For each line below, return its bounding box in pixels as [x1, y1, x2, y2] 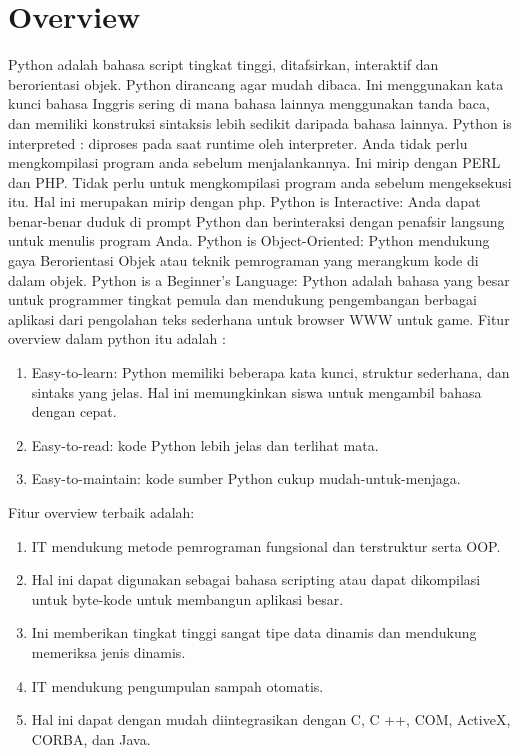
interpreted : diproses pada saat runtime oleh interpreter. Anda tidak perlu [8, 132, 468, 153]
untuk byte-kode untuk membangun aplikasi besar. [31, 588, 344, 609]
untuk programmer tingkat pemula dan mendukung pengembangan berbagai [8, 289, 477, 310]
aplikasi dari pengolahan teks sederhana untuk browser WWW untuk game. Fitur [8, 308, 510, 329]
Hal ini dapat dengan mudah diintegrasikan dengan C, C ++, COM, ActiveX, [31, 709, 511, 730]
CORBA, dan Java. [31, 728, 151, 749]
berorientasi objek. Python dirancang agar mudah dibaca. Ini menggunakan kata [8, 73, 504, 94]
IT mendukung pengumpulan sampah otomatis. [31, 675, 324, 696]
